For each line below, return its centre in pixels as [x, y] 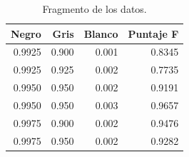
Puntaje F [153, 33]
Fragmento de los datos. [94, 9]
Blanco [101, 33]
